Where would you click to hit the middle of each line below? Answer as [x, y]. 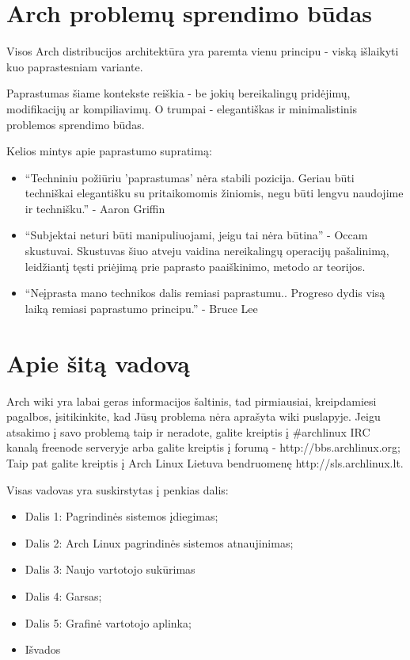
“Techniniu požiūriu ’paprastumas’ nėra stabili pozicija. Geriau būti [190, 177]
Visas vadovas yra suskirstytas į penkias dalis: [118, 489]
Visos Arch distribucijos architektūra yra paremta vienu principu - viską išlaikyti [203, 51]
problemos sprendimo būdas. [76, 124]
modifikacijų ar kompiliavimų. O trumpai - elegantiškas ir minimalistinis [182, 108]
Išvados [43, 649]
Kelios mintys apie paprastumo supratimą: [109, 151]
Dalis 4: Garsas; [63, 595]
